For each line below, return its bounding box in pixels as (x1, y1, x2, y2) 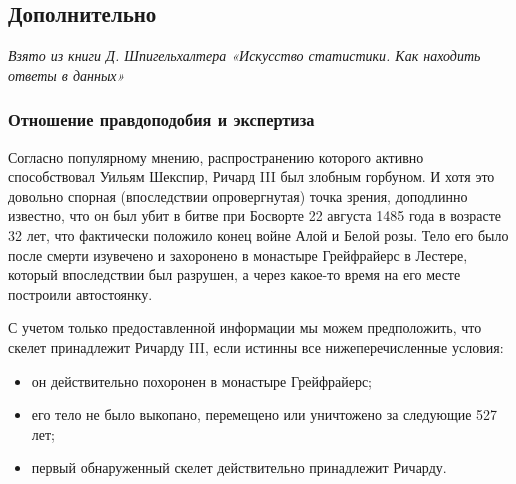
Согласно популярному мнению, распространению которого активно (8, 146, 424, 167)
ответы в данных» (8, 64, 125, 85)
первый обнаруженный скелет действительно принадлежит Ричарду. (31, 457, 447, 478)
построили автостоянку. (8, 283, 153, 304)
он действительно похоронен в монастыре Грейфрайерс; (31, 370, 373, 391)
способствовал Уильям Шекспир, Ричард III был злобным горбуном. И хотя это (8, 166, 495, 187)
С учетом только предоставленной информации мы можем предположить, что (8, 317, 482, 338)
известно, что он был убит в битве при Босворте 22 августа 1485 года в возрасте (8, 205, 501, 226)
